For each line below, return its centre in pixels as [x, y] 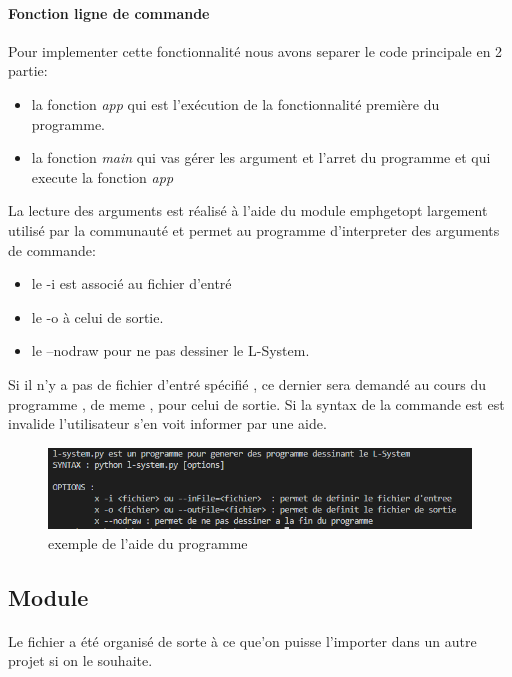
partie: [28, 70]
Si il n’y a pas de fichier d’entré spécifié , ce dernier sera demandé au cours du [247, 383]
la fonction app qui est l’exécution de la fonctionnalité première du [235, 103]
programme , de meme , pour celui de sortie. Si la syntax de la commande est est [256, 403]
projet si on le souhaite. [80, 660]
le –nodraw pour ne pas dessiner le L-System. [170, 350]
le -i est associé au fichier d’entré [131, 283]
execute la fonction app [102, 176]
